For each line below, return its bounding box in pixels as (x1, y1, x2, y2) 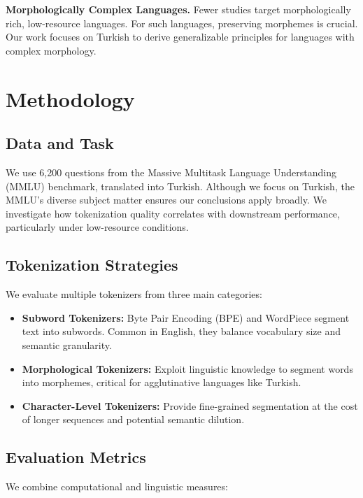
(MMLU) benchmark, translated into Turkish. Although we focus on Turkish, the (6, 178, 355, 193)
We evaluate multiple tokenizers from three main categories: (6, 287, 262, 301)
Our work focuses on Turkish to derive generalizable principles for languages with (6, 29, 355, 44)
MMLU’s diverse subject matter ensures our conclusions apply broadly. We (6, 192, 327, 207)
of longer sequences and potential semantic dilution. (22, 412, 245, 427)
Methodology (6, 84, 135, 113)
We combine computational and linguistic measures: (6, 479, 228, 494)
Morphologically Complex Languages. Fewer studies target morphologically (6, 2, 351, 16)
